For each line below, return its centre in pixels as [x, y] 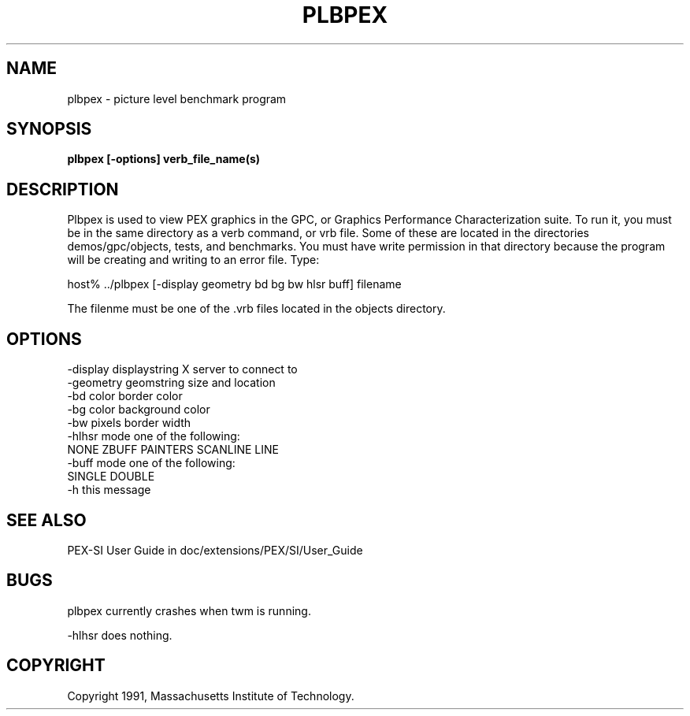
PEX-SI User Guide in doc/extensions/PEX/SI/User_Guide [215, 550]
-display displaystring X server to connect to [182, 369]
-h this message [109, 490]
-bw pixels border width [129, 423]
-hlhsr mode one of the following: [154, 436]
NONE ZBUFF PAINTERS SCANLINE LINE [173, 450]
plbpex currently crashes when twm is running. [189, 610]
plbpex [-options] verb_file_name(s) [164, 159]
